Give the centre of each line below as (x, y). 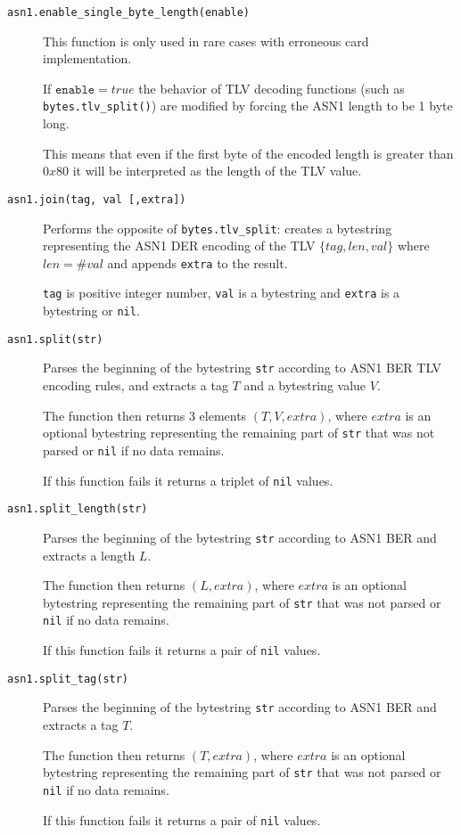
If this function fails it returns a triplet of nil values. (188, 480)
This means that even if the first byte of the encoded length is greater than (248, 153)
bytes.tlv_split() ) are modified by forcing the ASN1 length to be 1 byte (248, 106)
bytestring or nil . (91, 311)
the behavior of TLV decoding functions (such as (272, 88)
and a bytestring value (305, 385)
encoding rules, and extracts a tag (136, 385)
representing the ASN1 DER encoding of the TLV (179, 246)
